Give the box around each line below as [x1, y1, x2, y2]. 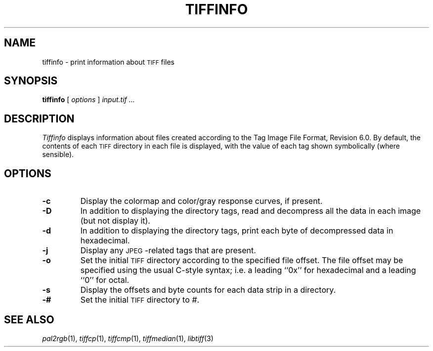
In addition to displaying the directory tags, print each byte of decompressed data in [80, 226, 393, 236]
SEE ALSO [4, 313, 54, 326]
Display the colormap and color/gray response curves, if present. [80, 196, 323, 206]
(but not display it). [80, 216, 150, 226]
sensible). [42, 150, 74, 159]
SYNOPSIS [4, 75, 58, 87]
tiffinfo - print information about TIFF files [42, 57, 174, 66]
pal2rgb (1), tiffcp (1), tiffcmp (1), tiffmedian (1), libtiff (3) [42, 334, 214, 343]
